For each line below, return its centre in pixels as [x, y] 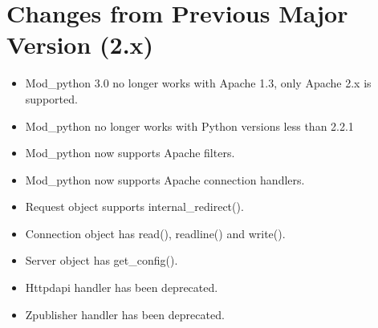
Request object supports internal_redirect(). [134, 207]
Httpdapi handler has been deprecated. [122, 288]
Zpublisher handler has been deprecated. [125, 314]
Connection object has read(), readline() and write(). [155, 233]
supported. [51, 98]
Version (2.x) [80, 45]
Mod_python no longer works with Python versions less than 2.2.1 [189, 126]
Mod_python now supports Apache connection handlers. [165, 179]
